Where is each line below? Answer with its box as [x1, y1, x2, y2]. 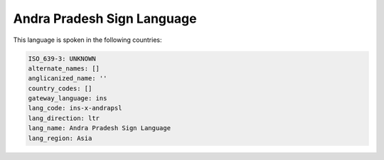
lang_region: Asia [28, 134, 92, 142]
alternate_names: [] [28, 64, 100, 73]
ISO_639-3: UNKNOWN [28, 54, 96, 63]
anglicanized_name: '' [28, 75, 107, 82]
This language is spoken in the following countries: [13, 36, 162, 44]
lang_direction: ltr [28, 114, 100, 122]
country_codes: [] [28, 84, 92, 92]
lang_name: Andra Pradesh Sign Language [28, 124, 171, 132]
